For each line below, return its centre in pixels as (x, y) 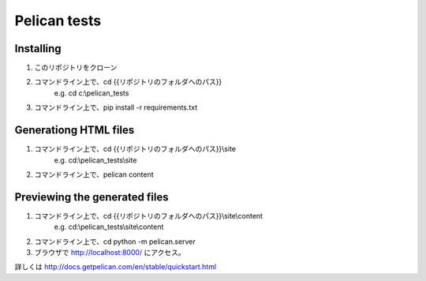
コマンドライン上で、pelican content (94, 174)
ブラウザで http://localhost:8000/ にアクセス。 (110, 252)
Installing (38, 49)
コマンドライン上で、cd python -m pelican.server (115, 242)
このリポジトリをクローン (76, 68)
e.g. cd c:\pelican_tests (92, 93)
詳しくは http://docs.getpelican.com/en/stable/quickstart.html (116, 267)
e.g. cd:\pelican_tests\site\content (109, 227)
